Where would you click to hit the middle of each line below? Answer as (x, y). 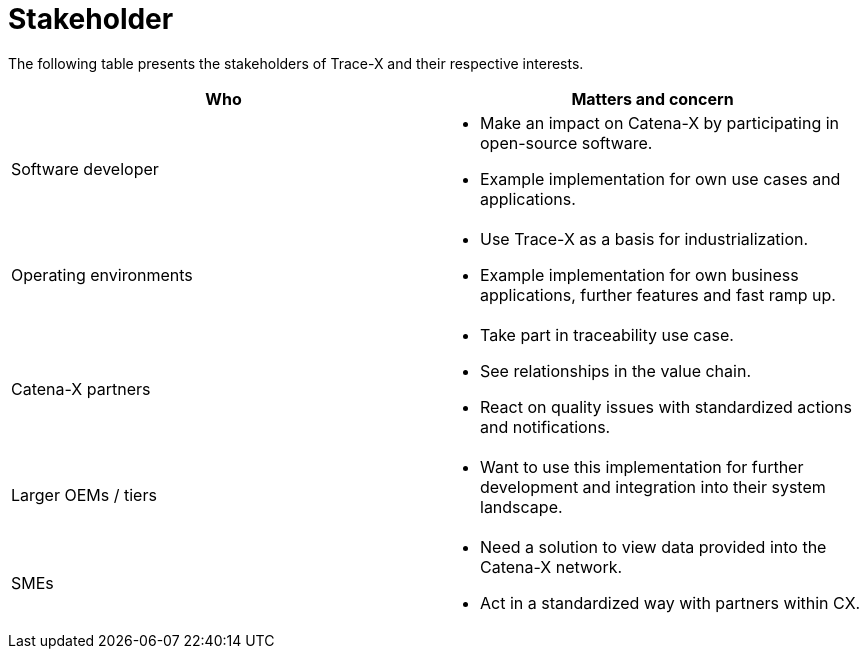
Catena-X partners (81, 388)
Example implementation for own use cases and (660, 178)
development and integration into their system (653, 486)
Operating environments (102, 274)
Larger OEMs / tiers (84, 494)
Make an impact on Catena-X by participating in (660, 122)
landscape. (521, 506)
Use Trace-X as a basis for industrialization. (644, 238)
